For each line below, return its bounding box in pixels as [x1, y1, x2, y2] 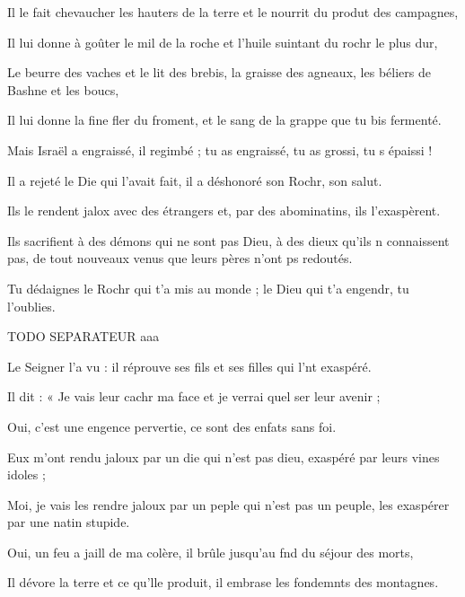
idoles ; [7, 465, 46, 484]
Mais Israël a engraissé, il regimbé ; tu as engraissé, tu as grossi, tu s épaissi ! [7, 140, 433, 159]
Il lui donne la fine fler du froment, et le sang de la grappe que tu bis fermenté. [7, 110, 442, 129]
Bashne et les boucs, [7, 80, 119, 99]
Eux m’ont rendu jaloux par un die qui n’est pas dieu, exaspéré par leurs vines [7, 447, 440, 466]
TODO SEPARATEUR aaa [7, 327, 160, 346]
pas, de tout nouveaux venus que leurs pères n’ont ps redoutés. [7, 249, 353, 268]
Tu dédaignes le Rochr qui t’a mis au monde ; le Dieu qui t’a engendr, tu [7, 278, 409, 297]
